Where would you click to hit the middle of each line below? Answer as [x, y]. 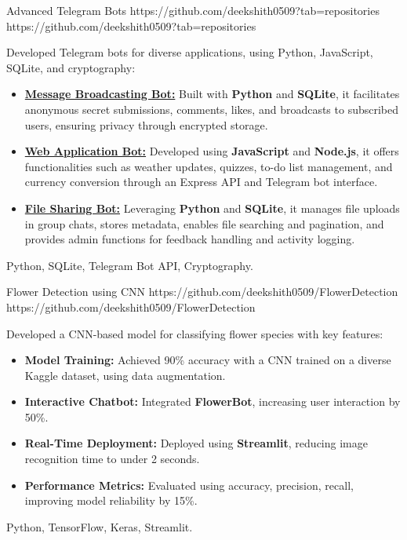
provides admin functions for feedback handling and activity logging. [190, 239]
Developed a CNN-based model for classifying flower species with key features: [195, 333]
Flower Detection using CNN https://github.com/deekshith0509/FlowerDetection [202, 292]
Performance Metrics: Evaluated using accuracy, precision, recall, [189, 485]
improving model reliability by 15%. [111, 500]
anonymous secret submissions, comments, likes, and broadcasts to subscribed [212, 109]
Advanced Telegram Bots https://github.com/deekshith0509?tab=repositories [193, 10]
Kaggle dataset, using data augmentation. [125, 375]
